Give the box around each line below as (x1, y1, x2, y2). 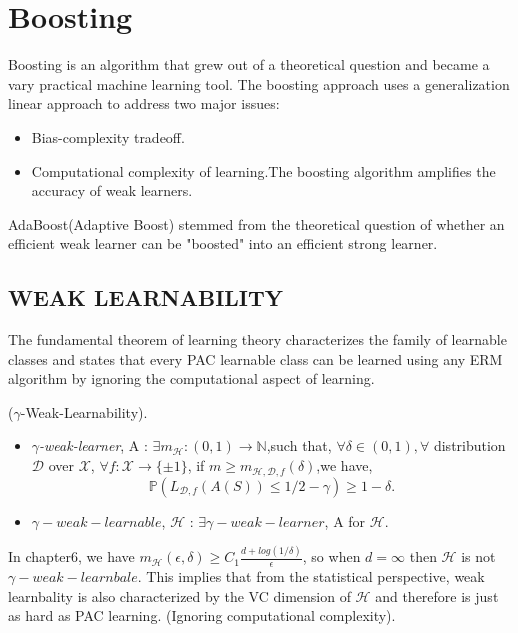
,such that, (266, 435, 332, 456)
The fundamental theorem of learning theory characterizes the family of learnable (8, 329, 507, 350)
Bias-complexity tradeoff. (31, 126, 185, 147)
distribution (433, 435, 506, 456)
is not (461, 546, 496, 567)
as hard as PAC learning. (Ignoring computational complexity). (8, 605, 396, 626)
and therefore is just (375, 585, 499, 606)
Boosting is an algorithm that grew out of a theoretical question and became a (8, 54, 490, 75)
